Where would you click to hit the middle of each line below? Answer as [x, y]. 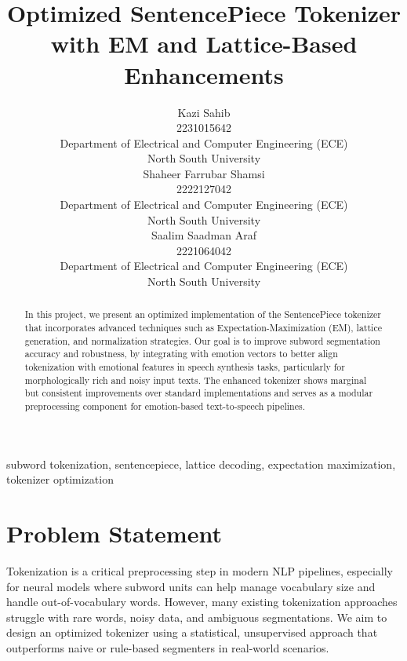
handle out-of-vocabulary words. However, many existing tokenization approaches [202, 602]
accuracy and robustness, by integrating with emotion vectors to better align [181, 354]
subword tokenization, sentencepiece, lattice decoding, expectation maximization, [201, 464]
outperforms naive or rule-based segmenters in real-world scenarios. [168, 647]
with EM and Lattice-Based [204, 44]
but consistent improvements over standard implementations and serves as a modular [199, 393]
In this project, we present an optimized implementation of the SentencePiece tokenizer [203, 314]
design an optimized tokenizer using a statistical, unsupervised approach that [192, 632]
